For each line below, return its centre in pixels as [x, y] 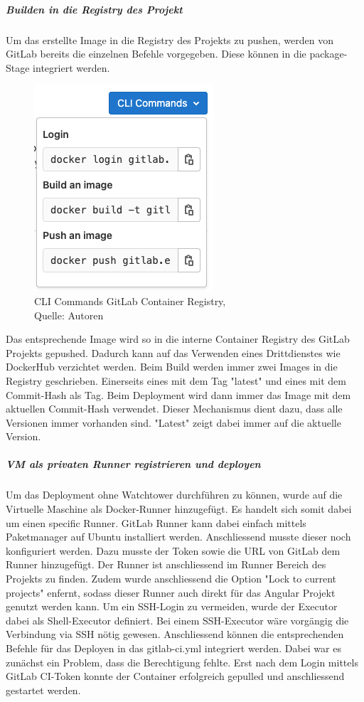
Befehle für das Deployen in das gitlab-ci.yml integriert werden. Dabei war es [173, 648]
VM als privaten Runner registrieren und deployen [133, 464]
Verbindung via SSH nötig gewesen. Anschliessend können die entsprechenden [175, 634]
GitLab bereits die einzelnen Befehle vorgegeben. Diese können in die [156, 54]
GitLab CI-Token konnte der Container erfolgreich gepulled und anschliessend [175, 676]
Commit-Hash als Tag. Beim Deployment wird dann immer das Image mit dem [178, 394]
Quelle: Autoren [69, 315]
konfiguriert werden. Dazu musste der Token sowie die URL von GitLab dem [173, 550]
